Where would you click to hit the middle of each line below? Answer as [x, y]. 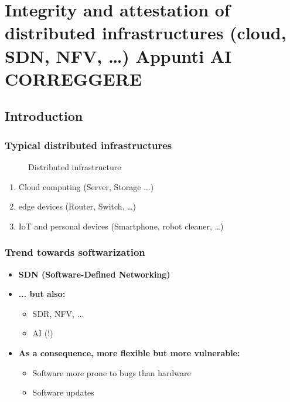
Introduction [44, 116]
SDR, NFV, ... [58, 313]
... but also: [42, 294]
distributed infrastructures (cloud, [146, 33]
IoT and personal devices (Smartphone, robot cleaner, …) [121, 226]
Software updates [63, 392]
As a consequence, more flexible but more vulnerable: [129, 352]
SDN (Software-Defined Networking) [94, 274]
